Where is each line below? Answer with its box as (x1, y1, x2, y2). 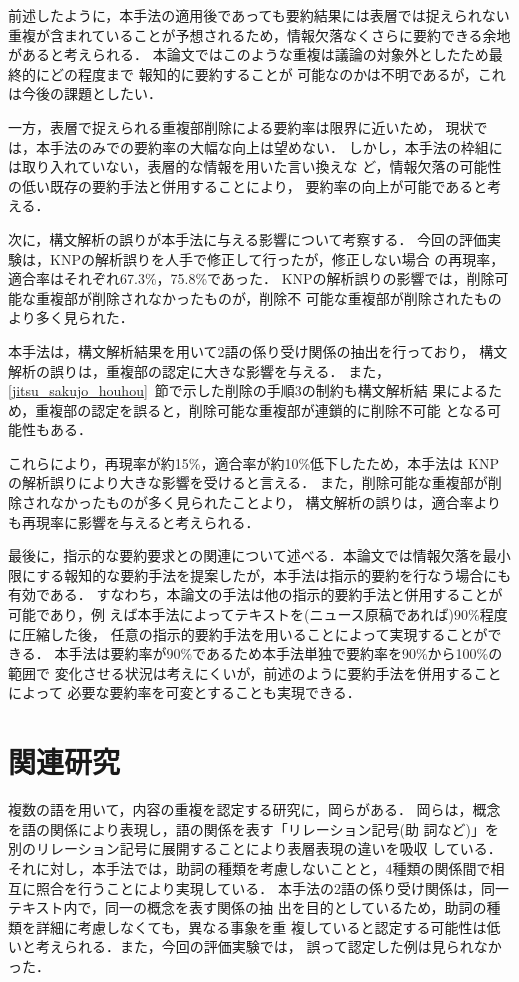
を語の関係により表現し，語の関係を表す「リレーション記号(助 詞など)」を (8, 818, 499, 839)
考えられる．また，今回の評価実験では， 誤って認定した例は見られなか (35, 936, 502, 957)
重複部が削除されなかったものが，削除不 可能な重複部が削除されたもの (35, 287, 502, 308)
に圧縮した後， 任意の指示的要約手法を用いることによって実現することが (8, 623, 488, 644)
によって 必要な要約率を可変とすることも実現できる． (8, 682, 361, 703)
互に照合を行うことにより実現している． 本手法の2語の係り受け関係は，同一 (8, 877, 509, 898)
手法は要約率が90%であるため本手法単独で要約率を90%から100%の (68, 643, 503, 664)
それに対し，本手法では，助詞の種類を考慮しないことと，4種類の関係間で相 (8, 857, 505, 878)
